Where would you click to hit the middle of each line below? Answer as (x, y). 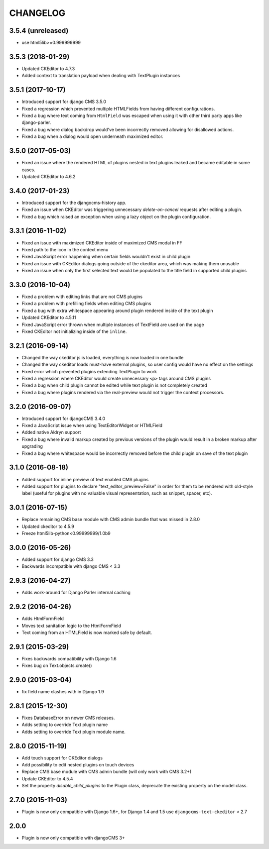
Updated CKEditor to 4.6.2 (49, 176)
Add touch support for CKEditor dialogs (62, 758)
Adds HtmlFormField (43, 619)
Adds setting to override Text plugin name (65, 725)
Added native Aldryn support (51, 432)
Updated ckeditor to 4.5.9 (48, 526)
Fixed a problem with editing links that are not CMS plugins (82, 297)
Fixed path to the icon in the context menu (65, 249)
